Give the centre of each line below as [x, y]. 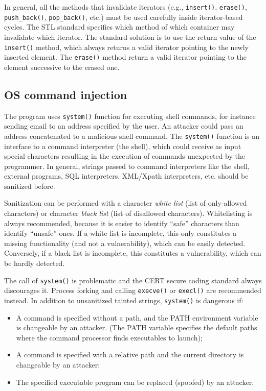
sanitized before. [30, 186]
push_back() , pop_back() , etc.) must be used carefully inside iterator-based [124, 17]
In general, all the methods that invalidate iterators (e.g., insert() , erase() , [126, 7]
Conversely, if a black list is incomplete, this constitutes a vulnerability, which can [133, 253]
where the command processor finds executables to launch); [109, 337]
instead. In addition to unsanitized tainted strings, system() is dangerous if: [124, 300]
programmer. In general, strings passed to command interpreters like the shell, [127, 166]
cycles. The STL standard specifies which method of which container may [119, 27]
